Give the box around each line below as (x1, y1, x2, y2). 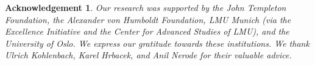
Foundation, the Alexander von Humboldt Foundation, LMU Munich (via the (5, 13, 291, 26)
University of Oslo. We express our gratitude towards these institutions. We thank (5, 36, 310, 49)
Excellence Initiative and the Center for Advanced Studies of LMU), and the (5, 25, 289, 38)
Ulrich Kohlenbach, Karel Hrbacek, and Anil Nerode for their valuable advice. (5, 49, 292, 61)
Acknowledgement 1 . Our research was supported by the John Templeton (5, 1, 286, 13)
